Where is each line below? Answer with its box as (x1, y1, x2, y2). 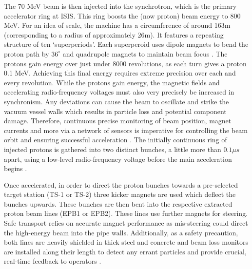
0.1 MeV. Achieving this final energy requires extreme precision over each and (4, 68, 236, 78)
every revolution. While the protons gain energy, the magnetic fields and (4, 77, 220, 87)
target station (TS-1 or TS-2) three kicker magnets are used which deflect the (4, 189, 236, 199)
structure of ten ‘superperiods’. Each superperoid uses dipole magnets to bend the (4, 39, 249, 49)
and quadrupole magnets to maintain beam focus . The (62, 48, 228, 58)
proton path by (4, 48, 49, 58)
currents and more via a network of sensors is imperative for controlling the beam (4, 125, 248, 135)
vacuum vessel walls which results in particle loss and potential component (4, 106, 227, 116)
